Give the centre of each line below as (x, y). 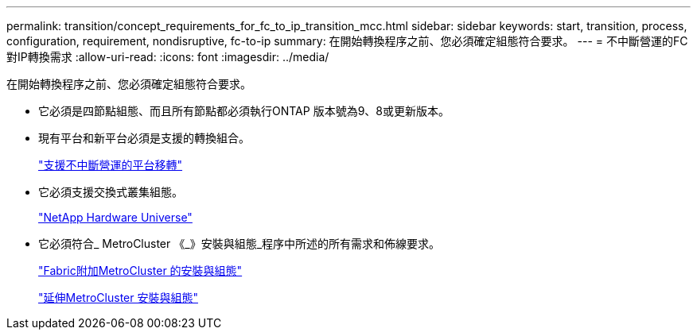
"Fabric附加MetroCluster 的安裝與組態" (140, 270)
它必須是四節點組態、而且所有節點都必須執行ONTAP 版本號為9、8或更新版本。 (244, 111)
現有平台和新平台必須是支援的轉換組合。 (144, 138)
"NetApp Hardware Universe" (115, 217)
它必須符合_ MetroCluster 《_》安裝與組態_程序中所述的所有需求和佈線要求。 (239, 243)
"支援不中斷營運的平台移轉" (111, 165)
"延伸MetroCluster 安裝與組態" (118, 297)
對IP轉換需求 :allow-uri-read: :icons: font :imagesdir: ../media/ (168, 57)
